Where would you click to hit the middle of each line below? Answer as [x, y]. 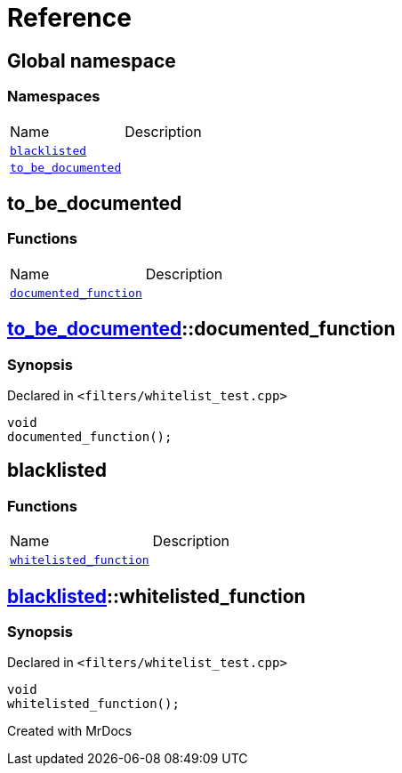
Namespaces [54, 97]
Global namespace [92, 60]
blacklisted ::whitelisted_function [157, 596]
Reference [69, 18]
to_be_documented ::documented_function [201, 329]
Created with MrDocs [70, 731]
